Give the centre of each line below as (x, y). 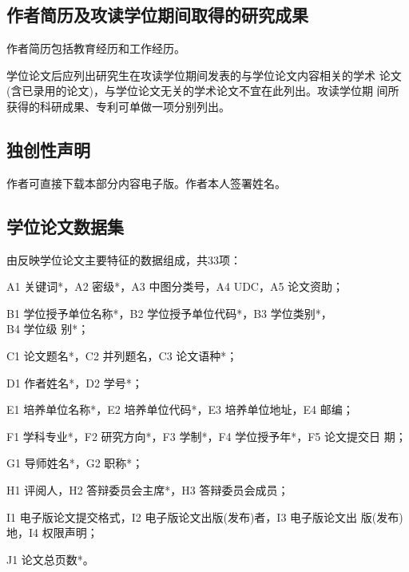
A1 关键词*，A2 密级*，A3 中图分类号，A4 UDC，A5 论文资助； (175, 286)
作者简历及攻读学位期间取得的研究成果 (157, 15)
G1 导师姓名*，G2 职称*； (75, 463)
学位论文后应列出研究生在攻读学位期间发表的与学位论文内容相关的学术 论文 (204, 75)
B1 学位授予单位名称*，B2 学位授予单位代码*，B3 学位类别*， (169, 313)
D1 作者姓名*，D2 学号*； (75, 382)
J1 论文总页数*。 (50, 559)
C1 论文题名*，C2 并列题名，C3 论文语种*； (122, 355)
